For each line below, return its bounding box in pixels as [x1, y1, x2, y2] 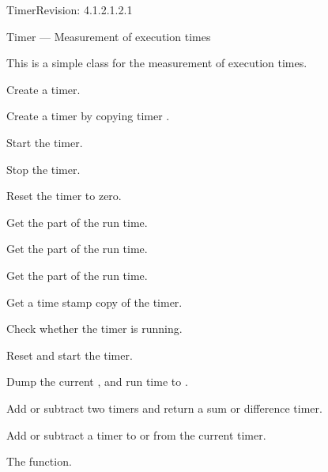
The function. [6, 453, 72, 470]
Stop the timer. [6, 160, 81, 177]
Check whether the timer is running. [6, 320, 183, 337]
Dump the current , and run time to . [6, 373, 188, 390]
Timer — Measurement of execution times [6, 28, 211, 44]
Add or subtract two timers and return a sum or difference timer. [6, 399, 322, 416]
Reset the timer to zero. [6, 187, 122, 204]
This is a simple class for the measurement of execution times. [6, 55, 307, 71]
